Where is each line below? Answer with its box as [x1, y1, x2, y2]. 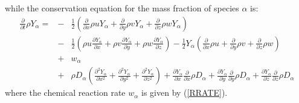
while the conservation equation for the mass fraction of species [5, 2, 239, 14]
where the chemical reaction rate [5, 86, 126, 99]
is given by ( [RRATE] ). [141, 86, 228, 99]
